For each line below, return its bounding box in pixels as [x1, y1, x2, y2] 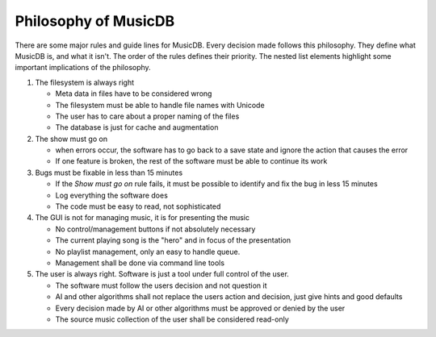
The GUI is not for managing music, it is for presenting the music [35, 213, 250, 223]
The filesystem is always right [35, 77, 135, 87]
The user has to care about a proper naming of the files [55, 111, 240, 121]
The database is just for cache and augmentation [55, 123, 219, 132]
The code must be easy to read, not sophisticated [55, 202, 221, 211]
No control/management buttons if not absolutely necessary [55, 224, 256, 234]
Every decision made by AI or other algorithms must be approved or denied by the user [55, 303, 346, 313]
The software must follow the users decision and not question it [55, 281, 267, 290]
